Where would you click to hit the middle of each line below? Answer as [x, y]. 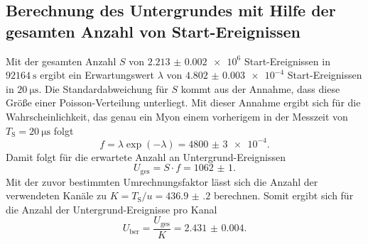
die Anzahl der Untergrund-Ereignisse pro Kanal [112, 209]
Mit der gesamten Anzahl [61, 61]
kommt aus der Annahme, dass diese [260, 88]
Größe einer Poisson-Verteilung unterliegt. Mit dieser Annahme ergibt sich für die [183, 102]
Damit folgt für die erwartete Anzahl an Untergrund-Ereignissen [146, 156]
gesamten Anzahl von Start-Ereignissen [153, 31]
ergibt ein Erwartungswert [97, 75]
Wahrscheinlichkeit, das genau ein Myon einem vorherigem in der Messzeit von [177, 116]
